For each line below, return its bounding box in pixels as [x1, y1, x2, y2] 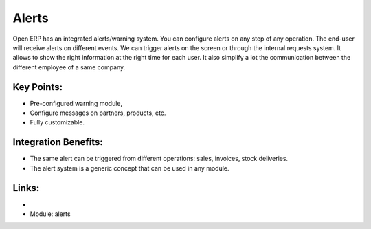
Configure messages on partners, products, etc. [30, 109, 166, 117]
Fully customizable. [30, 118, 85, 127]
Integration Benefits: [12, 136, 103, 148]
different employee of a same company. [12, 63, 126, 72]
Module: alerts [30, 210, 71, 218]
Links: [12, 182, 40, 194]
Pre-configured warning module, [30, 99, 123, 107]
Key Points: [12, 81, 63, 93]
